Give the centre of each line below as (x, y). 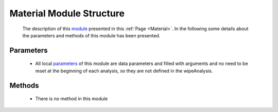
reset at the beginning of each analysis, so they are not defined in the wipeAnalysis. (124, 71)
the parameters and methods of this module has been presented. (91, 35)
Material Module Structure (67, 13)
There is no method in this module (72, 99)
